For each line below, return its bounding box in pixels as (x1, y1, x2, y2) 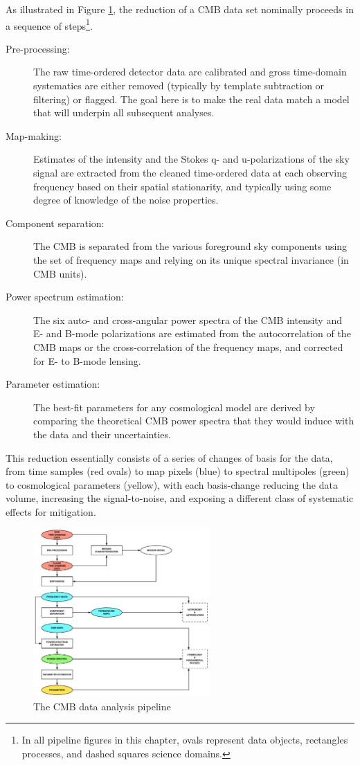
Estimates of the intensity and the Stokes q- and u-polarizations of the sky (33, 152, 350, 166)
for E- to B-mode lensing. (33, 353, 141, 368)
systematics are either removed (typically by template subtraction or (33, 78, 325, 93)
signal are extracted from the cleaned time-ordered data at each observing (33, 165, 348, 179)
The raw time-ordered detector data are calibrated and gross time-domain (33, 64, 347, 79)
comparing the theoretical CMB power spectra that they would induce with (33, 413, 354, 428)
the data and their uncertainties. (33, 426, 171, 441)
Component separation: (6, 215, 105, 230)
